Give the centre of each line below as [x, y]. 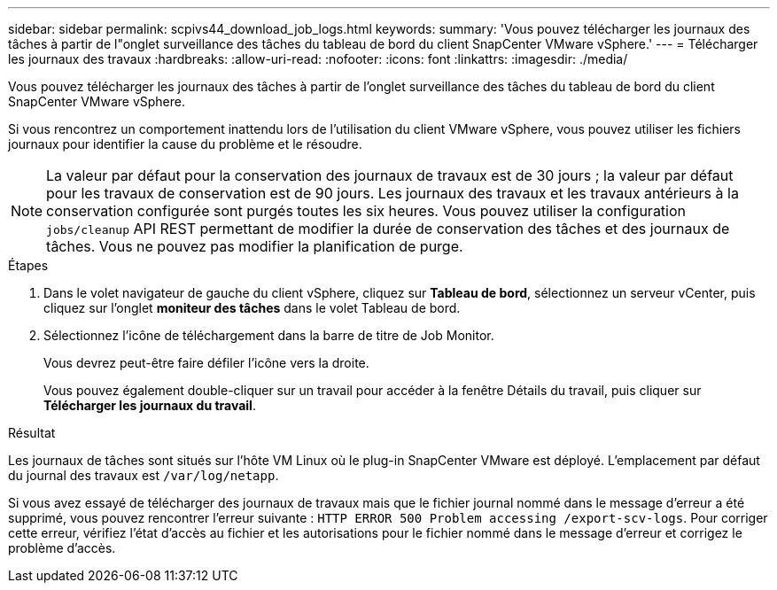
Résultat [32, 433]
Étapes [28, 265]
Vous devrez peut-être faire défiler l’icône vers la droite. [206, 363]
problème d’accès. [62, 548]
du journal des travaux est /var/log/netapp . [144, 475]
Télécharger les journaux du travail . [150, 405]
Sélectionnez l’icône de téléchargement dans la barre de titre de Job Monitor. [269, 335]
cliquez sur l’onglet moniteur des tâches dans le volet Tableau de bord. [252, 308]
